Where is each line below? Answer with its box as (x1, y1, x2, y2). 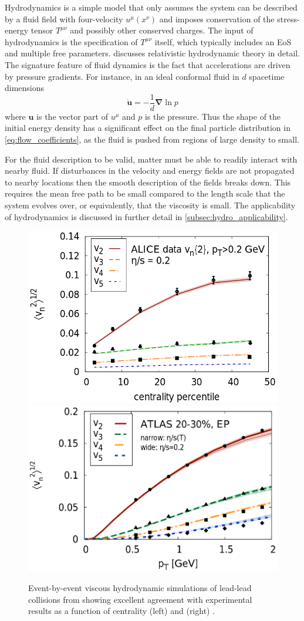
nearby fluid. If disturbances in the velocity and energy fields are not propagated (5, 164, 295, 177)
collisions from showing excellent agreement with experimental (28, 593, 252, 605)
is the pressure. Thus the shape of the (144, 110, 281, 122)
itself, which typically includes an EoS (154, 35, 292, 48)
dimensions (5, 82, 45, 94)
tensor (31, 24, 53, 36)
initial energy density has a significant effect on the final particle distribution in (5, 122, 291, 134)
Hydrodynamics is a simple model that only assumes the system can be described (5, 1, 298, 13)
